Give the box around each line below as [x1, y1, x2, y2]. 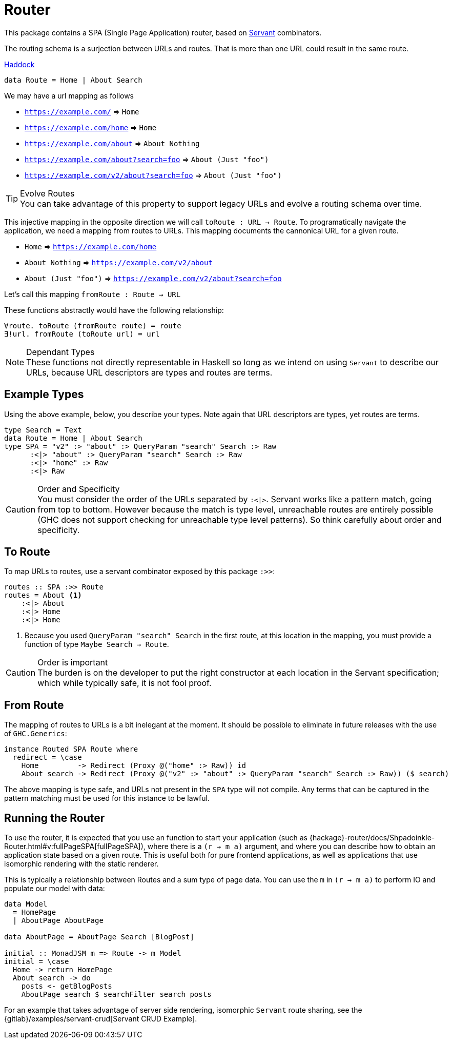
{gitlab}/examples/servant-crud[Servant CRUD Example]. [4, 1014, 197, 1024]
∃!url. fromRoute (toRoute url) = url [4, 329, 160, 338]
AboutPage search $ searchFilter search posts [21, 990, 212, 999]
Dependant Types [26, 346, 95, 357]
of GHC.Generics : [4, 729, 67, 738]
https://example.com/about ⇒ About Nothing [25, 139, 200, 148]
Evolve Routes [20, 188, 75, 199]
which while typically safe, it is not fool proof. [37, 678, 212, 688]
